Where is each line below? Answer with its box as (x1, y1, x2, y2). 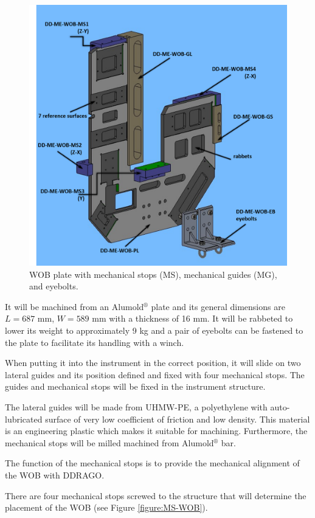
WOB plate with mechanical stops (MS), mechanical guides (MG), (29, 268, 277, 280)
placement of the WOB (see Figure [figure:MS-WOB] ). (5, 501, 208, 514)
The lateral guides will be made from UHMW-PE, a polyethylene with (5, 400, 268, 413)
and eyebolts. (29, 280, 78, 292)
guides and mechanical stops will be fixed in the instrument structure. (5, 380, 266, 393)
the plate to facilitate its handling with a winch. (5, 336, 184, 348)
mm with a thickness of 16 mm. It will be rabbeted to (92, 312, 293, 325)
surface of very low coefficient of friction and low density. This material (45, 412, 310, 425)
